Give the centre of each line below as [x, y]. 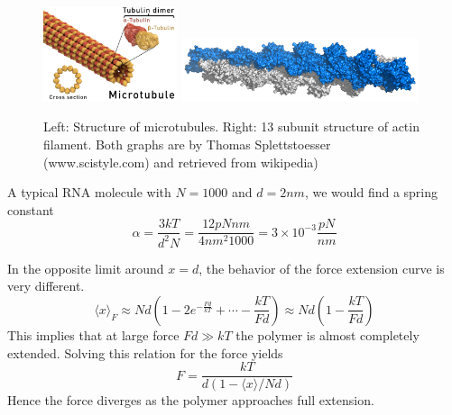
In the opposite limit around [86, 268]
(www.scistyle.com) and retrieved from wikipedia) [181, 162]
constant [31, 209]
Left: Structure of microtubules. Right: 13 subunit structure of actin [231, 126]
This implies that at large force [93, 334]
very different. [46, 286]
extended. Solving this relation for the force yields [145, 352]
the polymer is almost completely [327, 334]
